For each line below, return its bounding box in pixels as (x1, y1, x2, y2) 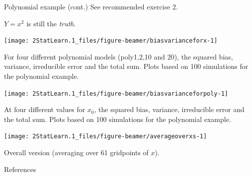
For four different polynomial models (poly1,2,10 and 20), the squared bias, (4, 51, 233, 61)
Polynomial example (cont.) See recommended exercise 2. (4, 1, 178, 11)
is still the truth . (26, 18, 76, 28)
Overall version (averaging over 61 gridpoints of (4, 147, 149, 158)
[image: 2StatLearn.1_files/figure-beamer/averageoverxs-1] (4, 133, 207, 140)
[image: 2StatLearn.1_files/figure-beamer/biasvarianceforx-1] (4, 37, 218, 45)
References (4, 164, 36, 174)
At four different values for (4, 104, 85, 115)
